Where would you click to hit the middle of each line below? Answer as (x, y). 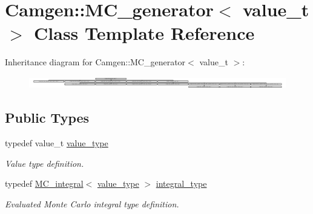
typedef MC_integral (44, 183)
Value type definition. (44, 163)
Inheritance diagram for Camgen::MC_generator (95, 62)
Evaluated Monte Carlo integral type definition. (92, 204)
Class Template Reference (144, 33)
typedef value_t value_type (57, 143)
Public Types (47, 118)
